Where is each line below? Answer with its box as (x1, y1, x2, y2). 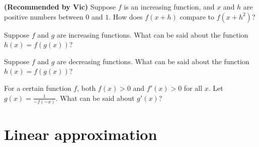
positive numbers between (4, 11, 83, 22)
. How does (109, 11, 143, 22)
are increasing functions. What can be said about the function (57, 29, 248, 40)
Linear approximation (4, 124, 157, 144)
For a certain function (4, 82, 71, 93)
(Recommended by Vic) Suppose (4, 2, 116, 12)
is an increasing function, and (124, 2, 215, 12)
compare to (180, 11, 214, 22)
